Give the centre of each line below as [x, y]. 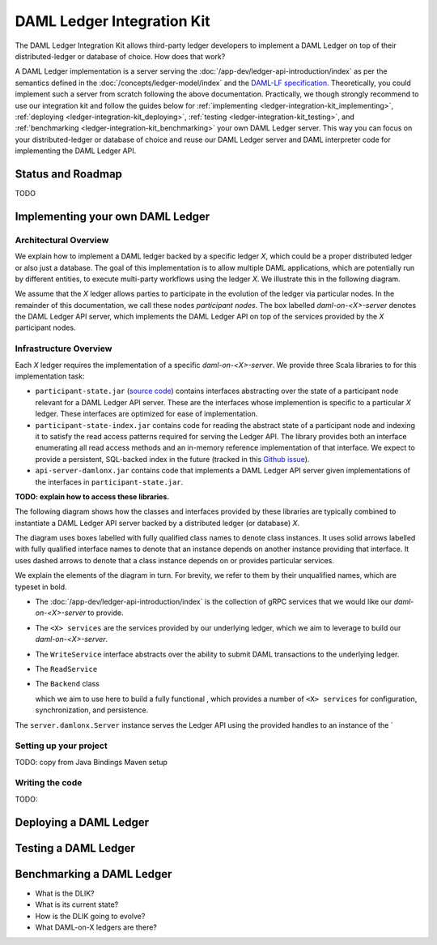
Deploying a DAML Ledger [82, 822]
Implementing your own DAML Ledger [112, 216]
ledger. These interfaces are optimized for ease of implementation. [146, 414]
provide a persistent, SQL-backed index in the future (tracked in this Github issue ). [172, 459]
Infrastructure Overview [64, 348]
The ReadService [66, 669]
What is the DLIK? [65, 893]
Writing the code [49, 783]
